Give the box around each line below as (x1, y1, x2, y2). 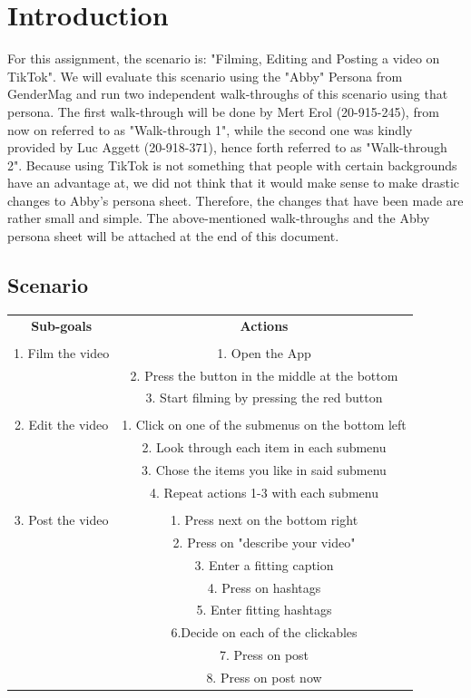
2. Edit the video (14, 415, 109, 434)
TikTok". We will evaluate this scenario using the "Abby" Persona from (7, 66, 403, 85)
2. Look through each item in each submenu (142, 438, 387, 457)
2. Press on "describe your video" (172, 532, 356, 551)
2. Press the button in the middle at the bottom (130, 365, 398, 384)
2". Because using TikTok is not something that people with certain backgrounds (7, 155, 457, 174)
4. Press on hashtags (207, 577, 321, 596)
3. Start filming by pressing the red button (145, 388, 383, 407)
